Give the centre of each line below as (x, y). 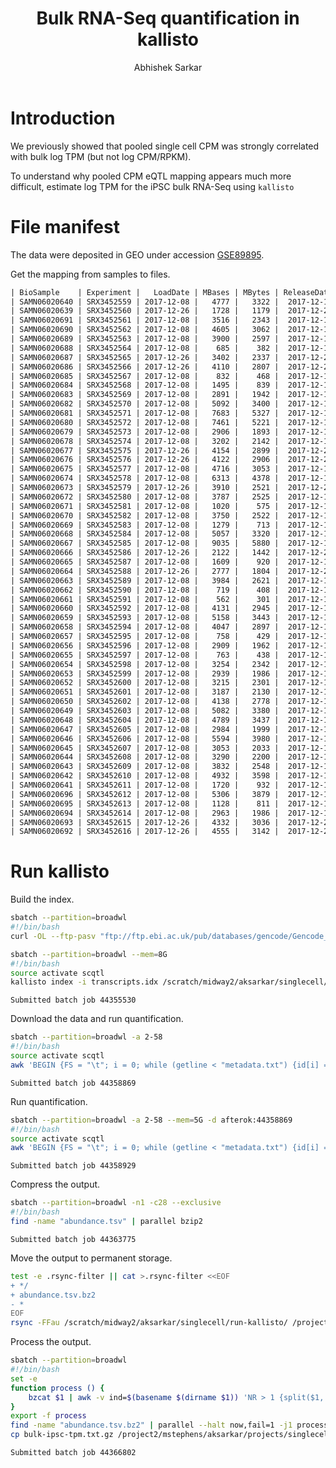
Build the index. (42, 899)
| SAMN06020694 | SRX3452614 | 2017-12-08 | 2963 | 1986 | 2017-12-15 (171, 813)
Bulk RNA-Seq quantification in (168, 18)
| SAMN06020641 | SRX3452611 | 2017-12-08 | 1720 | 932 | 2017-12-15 (171, 785)
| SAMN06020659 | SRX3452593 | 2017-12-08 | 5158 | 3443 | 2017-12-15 (171, 618)
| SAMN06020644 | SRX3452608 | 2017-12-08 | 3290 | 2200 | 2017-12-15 (171, 757)
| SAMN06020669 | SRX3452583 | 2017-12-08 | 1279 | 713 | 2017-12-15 (171, 525)
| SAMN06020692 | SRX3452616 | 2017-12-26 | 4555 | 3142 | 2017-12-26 (171, 832)
